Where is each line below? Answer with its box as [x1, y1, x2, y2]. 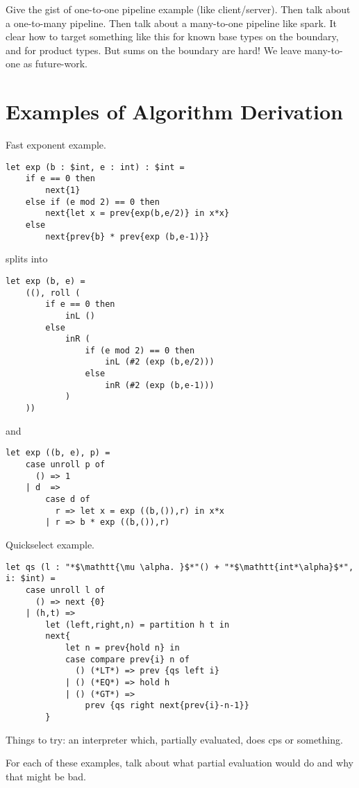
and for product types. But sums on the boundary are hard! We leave [6, 42, 301, 57]
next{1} [45, 185, 81, 195]
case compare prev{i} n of [65, 654, 190, 664]
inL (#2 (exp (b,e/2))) [105, 357, 215, 367]
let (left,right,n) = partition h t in [45, 619, 230, 630]
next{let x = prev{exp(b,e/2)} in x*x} [45, 208, 230, 219]
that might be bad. [6, 769, 86, 783]
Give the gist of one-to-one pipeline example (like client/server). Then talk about [6, 2, 351, 16]
